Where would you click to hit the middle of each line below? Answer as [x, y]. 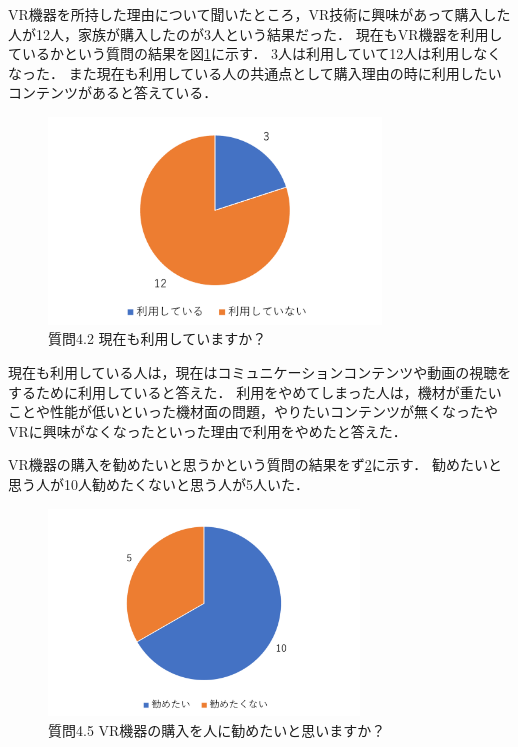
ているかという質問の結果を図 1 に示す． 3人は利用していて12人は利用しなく [255, 53]
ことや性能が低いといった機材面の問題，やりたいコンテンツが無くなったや [253, 411]
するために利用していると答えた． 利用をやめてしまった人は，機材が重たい [255, 391]
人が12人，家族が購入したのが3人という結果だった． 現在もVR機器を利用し [255, 33]
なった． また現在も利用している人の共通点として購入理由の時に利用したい [255, 72]
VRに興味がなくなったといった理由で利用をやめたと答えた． [207, 430]
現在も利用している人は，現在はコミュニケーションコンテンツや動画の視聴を [260, 372]
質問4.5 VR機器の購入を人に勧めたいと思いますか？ [217, 730]
